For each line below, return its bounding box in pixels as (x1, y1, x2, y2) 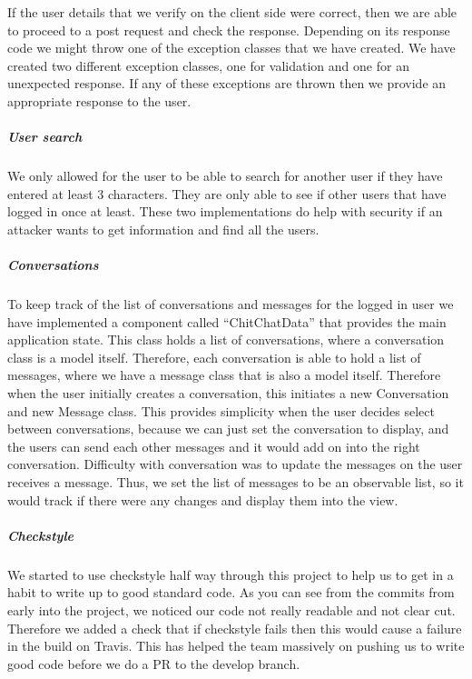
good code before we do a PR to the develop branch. (7, 654, 300, 673)
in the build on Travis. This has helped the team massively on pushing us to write (7, 636, 465, 655)
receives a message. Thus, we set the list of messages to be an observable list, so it (7, 473, 464, 491)
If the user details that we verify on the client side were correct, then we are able (7, 3, 457, 21)
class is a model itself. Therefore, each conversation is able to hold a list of (7, 347, 421, 366)
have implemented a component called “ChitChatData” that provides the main (7, 312, 447, 331)
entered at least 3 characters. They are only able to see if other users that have (7, 184, 447, 203)
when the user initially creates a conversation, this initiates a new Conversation (7, 384, 449, 403)
